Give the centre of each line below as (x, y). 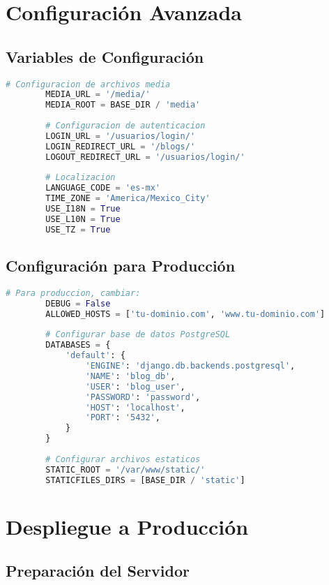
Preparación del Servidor (98, 571)
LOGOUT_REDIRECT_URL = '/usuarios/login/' (145, 157)
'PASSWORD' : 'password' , (143, 397)
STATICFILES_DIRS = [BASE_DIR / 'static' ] (145, 480)
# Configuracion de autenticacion (125, 126)
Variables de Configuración (105, 56)
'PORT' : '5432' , (123, 418)
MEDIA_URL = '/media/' (98, 95)
